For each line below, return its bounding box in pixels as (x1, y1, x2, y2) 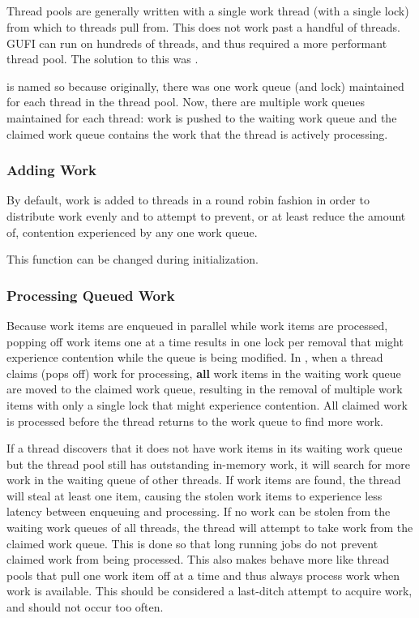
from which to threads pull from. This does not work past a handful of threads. (6, 18, 400, 35)
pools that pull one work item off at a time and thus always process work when (6, 566, 400, 583)
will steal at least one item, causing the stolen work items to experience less (6, 487, 383, 504)
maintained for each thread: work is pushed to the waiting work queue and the (6, 109, 397, 126)
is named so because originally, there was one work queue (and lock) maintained (6, 77, 404, 94)
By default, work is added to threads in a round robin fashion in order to (6, 191, 370, 208)
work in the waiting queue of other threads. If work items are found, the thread (6, 471, 401, 488)
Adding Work (6, 160, 96, 180)
